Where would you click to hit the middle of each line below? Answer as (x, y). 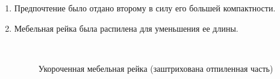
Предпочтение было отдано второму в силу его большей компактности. (145, 8)
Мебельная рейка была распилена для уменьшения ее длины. (126, 28)
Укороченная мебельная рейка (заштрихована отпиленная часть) (156, 68)
